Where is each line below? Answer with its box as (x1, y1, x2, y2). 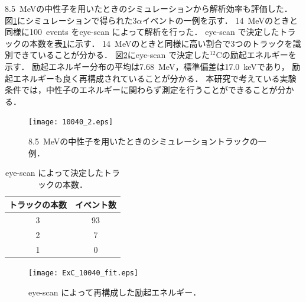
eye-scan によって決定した (5, 166, 104, 179)
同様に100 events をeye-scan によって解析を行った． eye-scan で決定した (5, 25, 279, 38)
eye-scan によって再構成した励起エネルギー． (28, 285, 201, 298)
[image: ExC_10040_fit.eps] (28, 269, 139, 277)
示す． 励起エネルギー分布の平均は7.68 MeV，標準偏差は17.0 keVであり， (5, 60, 289, 72)
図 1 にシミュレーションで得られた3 (5, 14, 137, 26)
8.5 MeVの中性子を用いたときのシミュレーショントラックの (28, 135, 258, 147)
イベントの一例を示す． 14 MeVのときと (142, 14, 298, 26)
